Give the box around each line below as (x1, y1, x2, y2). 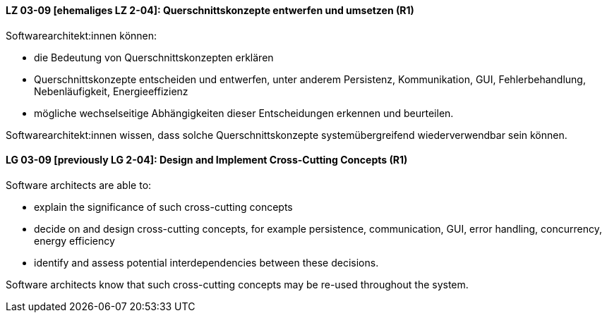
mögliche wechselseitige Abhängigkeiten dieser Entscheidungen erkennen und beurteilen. (34, 106, 454, 119)
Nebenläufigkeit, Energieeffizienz (34, 85, 188, 97)
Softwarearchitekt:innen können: (6, 29, 157, 42)
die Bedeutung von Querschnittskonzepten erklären (34, 51, 274, 63)
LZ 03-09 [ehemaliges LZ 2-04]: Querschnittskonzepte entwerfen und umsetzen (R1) (6, 4, 414, 16)
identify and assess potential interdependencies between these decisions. (34, 256, 379, 269)
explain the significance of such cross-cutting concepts (34, 200, 293, 213)
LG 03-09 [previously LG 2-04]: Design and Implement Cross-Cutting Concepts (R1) (6, 154, 408, 166)
